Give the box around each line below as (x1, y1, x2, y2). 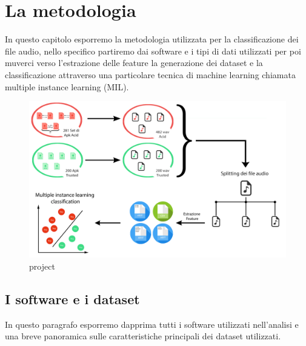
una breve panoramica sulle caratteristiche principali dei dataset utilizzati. (5, 330, 281, 342)
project (29, 260, 55, 273)
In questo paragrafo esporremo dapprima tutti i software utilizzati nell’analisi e (5, 318, 299, 330)
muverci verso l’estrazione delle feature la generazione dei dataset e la (5, 56, 263, 69)
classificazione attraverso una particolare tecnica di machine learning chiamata (5, 68, 296, 81)
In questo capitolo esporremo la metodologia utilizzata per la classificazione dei (5, 33, 299, 45)
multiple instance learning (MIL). (5, 80, 129, 93)
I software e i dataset (5, 290, 140, 308)
